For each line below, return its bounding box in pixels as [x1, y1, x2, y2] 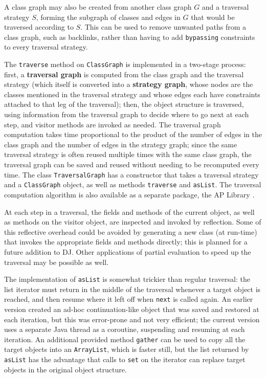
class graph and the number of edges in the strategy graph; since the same [4, 139, 237, 149]
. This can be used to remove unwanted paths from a [80, 21, 247, 32]
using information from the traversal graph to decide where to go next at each [4, 109, 249, 120]
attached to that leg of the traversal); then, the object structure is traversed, [4, 99, 244, 109]
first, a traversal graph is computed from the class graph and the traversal [4, 69, 244, 79]
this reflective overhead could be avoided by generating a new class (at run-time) [4, 226, 257, 237]
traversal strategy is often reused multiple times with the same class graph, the [4, 149, 252, 160]
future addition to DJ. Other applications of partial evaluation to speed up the [4, 246, 251, 257]
